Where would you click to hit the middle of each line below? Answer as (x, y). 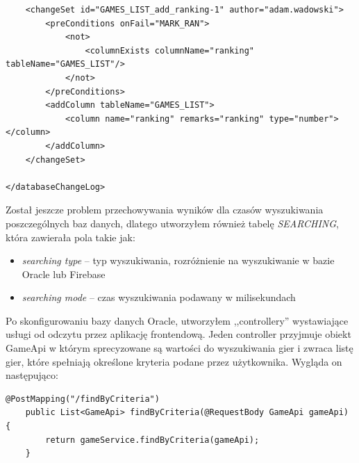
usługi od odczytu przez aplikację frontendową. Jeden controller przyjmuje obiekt (178, 334)
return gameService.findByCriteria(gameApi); (152, 440)
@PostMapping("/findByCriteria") (83, 399)
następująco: (32, 375)
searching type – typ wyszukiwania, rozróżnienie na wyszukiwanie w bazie (178, 260)
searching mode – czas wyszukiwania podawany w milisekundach (159, 297)
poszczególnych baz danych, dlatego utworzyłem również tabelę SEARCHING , (172, 223)
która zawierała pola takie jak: (70, 237)
